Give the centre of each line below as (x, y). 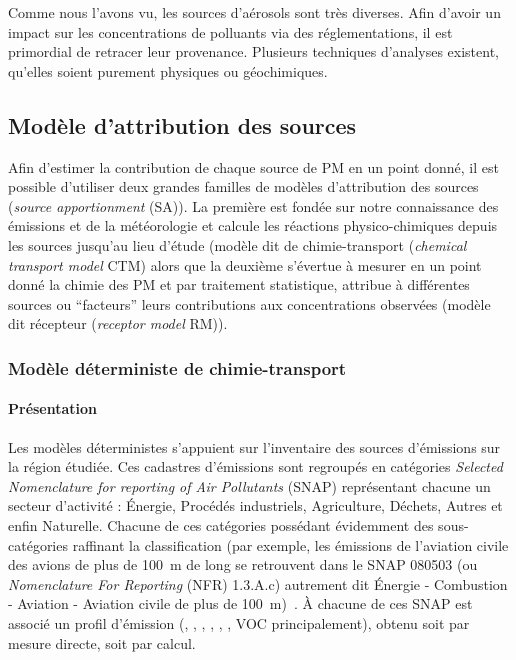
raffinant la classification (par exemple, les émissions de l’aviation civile (290, 544)
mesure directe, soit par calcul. (102, 642)
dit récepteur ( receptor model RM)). (118, 323)
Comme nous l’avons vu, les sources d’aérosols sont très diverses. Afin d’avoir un (254, 12)
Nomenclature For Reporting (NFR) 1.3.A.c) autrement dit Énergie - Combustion (258, 583)
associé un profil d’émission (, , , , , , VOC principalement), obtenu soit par (239, 622)
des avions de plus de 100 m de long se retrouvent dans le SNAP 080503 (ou (243, 564)
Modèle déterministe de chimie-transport (177, 367)
